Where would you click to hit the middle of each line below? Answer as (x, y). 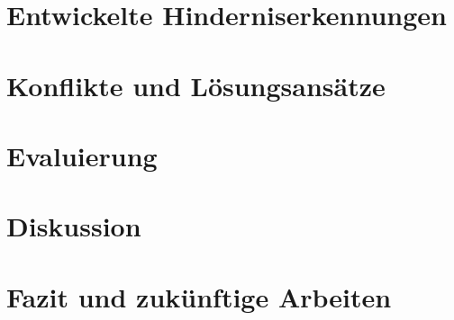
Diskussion (74, 226)
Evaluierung (82, 155)
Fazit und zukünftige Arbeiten (199, 296)
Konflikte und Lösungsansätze (196, 85)
